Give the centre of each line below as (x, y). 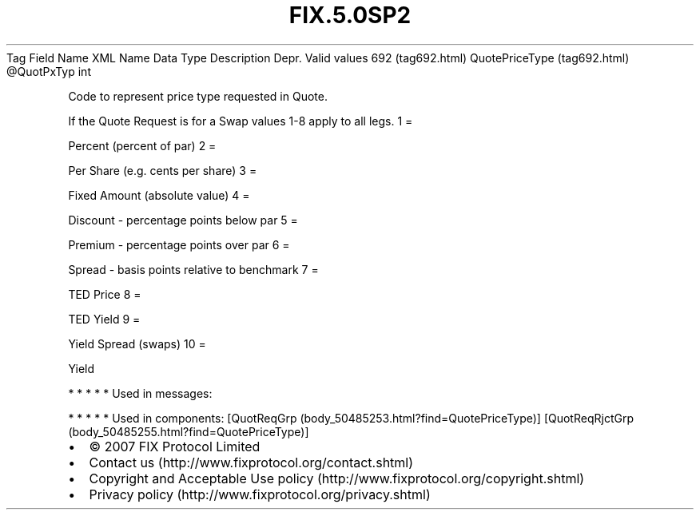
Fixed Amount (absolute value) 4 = (159, 195)
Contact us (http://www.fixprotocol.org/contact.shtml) (251, 462)
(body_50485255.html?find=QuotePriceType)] (189, 431)
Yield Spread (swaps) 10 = (137, 343)
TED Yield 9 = (104, 319)
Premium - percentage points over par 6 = (179, 244)
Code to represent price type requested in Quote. (198, 96)
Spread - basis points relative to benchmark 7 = (193, 269)
